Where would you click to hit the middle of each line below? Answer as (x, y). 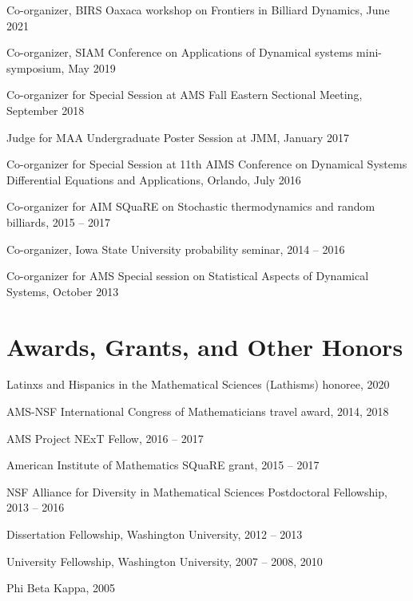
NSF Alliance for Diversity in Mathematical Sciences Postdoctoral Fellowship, (197, 491)
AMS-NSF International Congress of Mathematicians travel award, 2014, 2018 (198, 411)
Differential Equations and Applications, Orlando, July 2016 (154, 179)
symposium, (36, 67)
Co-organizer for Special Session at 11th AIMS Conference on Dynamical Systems (207, 164)
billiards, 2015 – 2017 (59, 221)
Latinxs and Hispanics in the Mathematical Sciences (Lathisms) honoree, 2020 (198, 384)
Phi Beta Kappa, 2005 (61, 588)
